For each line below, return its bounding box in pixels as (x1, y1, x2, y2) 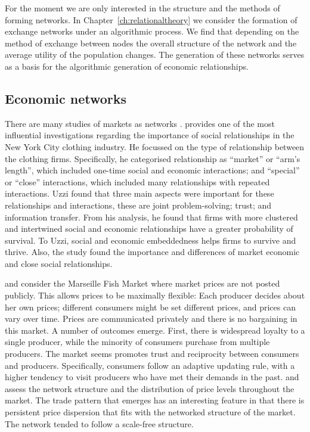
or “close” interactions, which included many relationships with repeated (5, 175, 270, 188)
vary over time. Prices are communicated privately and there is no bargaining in (5, 312, 297, 325)
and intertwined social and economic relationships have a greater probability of (5, 222, 293, 235)
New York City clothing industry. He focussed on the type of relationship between (5, 140, 305, 153)
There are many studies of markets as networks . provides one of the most (5, 117, 275, 129)
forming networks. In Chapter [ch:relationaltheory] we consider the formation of (5, 13, 297, 26)
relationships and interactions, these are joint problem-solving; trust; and (5, 198, 272, 211)
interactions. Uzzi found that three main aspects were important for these (5, 187, 274, 200)
